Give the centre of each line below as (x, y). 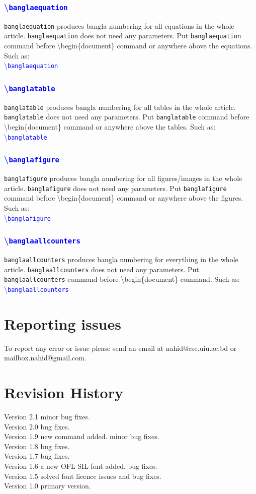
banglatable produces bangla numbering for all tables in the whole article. (120, 107)
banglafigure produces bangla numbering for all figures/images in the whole (123, 178)
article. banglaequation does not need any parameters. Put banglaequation (123, 36)
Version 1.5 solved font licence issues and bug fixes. (83, 476)
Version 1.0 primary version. (48, 486)
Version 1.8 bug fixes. (37, 446)
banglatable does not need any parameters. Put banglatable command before (127, 117)
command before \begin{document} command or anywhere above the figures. (124, 198)
